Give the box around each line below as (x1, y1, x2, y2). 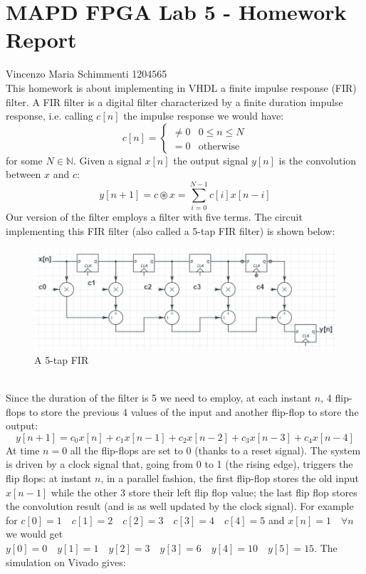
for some (6, 152, 43, 167)
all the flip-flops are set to (70, 442, 183, 457)
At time (6, 442, 40, 457)
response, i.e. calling (6, 108, 93, 123)
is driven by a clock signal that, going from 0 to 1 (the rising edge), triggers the (6, 456, 353, 471)
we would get (6, 526, 63, 541)
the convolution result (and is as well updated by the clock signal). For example (6, 499, 354, 513)
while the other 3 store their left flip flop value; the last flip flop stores (51, 484, 357, 499)
